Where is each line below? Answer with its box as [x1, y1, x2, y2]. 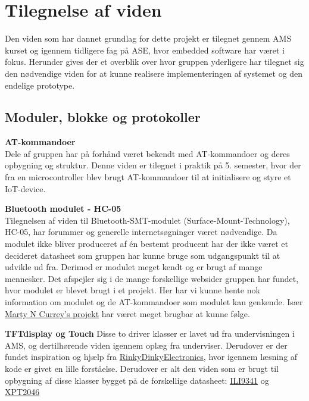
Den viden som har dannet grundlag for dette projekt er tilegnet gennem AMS [5, 32, 292, 45]
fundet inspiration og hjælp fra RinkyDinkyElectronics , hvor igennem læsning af [5, 350, 298, 363]
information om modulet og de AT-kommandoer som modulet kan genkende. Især [5, 296, 303, 308]
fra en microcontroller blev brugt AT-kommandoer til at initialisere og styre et [5, 171, 291, 183]
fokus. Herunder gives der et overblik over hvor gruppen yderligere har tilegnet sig [5, 55, 304, 68]
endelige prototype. [5, 79, 75, 91]
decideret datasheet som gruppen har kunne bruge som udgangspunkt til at [5, 249, 280, 261]
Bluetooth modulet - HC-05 [5, 202, 121, 215]
